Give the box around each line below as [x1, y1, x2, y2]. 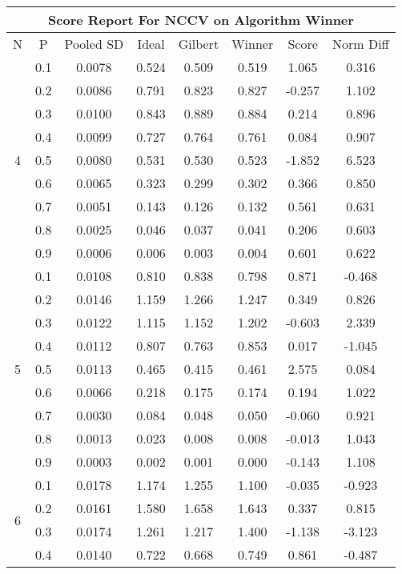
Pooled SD [64, 34, 124, 53]
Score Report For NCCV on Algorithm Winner [48, 10, 354, 29]
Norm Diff [332, 34, 389, 53]
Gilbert [178, 34, 219, 53]
